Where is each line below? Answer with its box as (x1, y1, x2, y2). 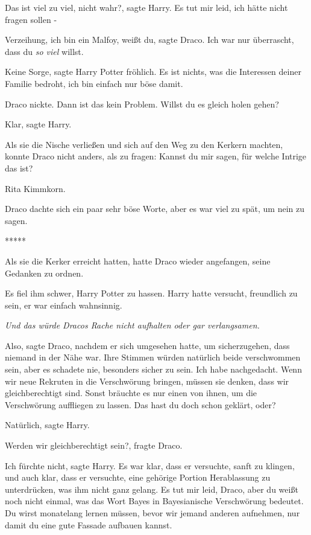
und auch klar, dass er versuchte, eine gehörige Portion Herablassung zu (5, 471, 271, 484)
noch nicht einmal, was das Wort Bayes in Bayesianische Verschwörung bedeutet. (5, 495, 304, 507)
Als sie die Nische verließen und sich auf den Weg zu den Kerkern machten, (5, 138, 283, 150)
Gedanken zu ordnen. (5, 266, 84, 279)
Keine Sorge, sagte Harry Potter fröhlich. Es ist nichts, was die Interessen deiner (5, 65, 301, 78)
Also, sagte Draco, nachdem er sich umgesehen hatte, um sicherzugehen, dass (5, 339, 290, 351)
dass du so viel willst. (5, 45, 84, 57)
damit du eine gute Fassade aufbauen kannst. (5, 518, 172, 531)
